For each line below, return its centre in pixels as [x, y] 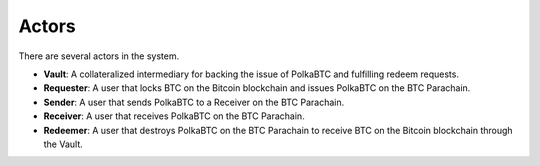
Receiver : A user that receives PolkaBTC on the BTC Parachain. [174, 116]
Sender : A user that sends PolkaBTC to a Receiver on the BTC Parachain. [194, 102]
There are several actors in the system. [99, 56]
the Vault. [63, 144]
